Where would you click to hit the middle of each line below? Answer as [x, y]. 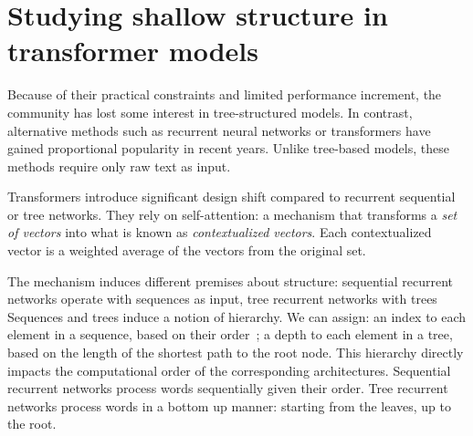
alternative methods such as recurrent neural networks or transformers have [219, 130]
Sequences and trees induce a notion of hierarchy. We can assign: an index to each [237, 316]
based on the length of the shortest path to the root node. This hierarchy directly [236, 353]
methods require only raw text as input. [119, 166]
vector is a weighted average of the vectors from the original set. [187, 250]
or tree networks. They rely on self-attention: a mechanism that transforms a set [232, 214]
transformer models [133, 51]
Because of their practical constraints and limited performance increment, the [225, 94]
